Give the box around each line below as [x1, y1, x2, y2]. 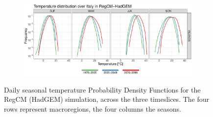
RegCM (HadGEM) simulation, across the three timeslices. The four [4, 94, 210, 104]
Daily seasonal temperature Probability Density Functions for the [4, 84, 201, 94]
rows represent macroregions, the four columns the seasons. [4, 103, 182, 114]
